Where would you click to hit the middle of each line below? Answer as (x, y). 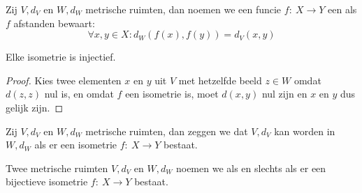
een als (342, 9)
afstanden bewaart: (54, 23)
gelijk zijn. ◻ (35, 107)
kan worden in (305, 131)
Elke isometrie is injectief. (61, 57)
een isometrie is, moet (172, 94)
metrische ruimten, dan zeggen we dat (167, 131)
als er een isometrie (76, 145)
